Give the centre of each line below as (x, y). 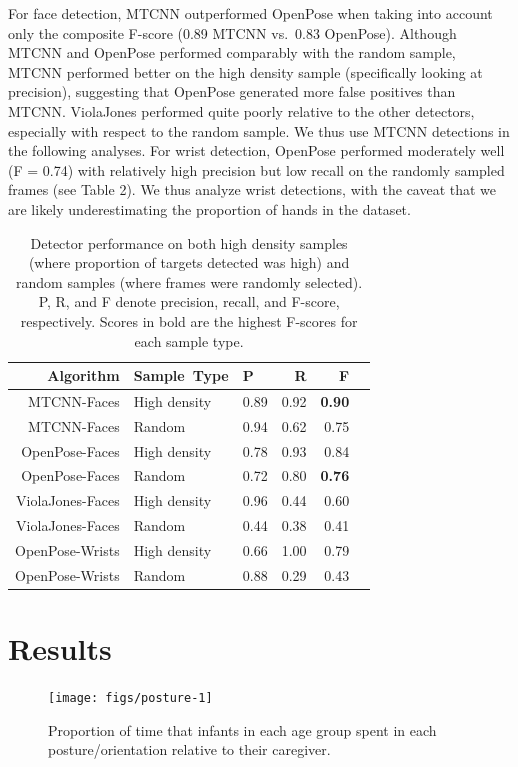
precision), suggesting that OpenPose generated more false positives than (232, 91)
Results (60, 648)
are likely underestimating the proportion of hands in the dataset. (209, 208)
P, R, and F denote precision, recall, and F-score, (189, 301)
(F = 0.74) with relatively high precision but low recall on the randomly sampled (256, 169)
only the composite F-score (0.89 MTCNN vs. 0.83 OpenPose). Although (232, 32)
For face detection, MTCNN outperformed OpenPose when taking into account (250, 13)
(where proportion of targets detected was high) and (189, 262)
